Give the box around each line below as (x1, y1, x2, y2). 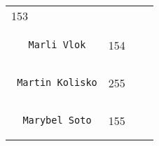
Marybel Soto (22, 115, 92, 126)
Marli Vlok (28, 39, 86, 50)
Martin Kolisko (17, 77, 97, 88)
